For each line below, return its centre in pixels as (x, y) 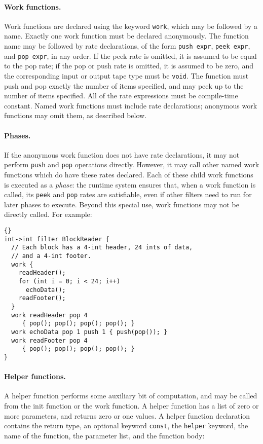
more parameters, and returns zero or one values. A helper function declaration (127, 415)
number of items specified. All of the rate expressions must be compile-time (121, 96)
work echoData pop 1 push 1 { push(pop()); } (89, 332)
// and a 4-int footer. (51, 256)
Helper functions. (35, 376)
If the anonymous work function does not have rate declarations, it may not (122, 154)
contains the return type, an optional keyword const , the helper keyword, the (126, 425)
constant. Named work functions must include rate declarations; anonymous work (131, 105)
